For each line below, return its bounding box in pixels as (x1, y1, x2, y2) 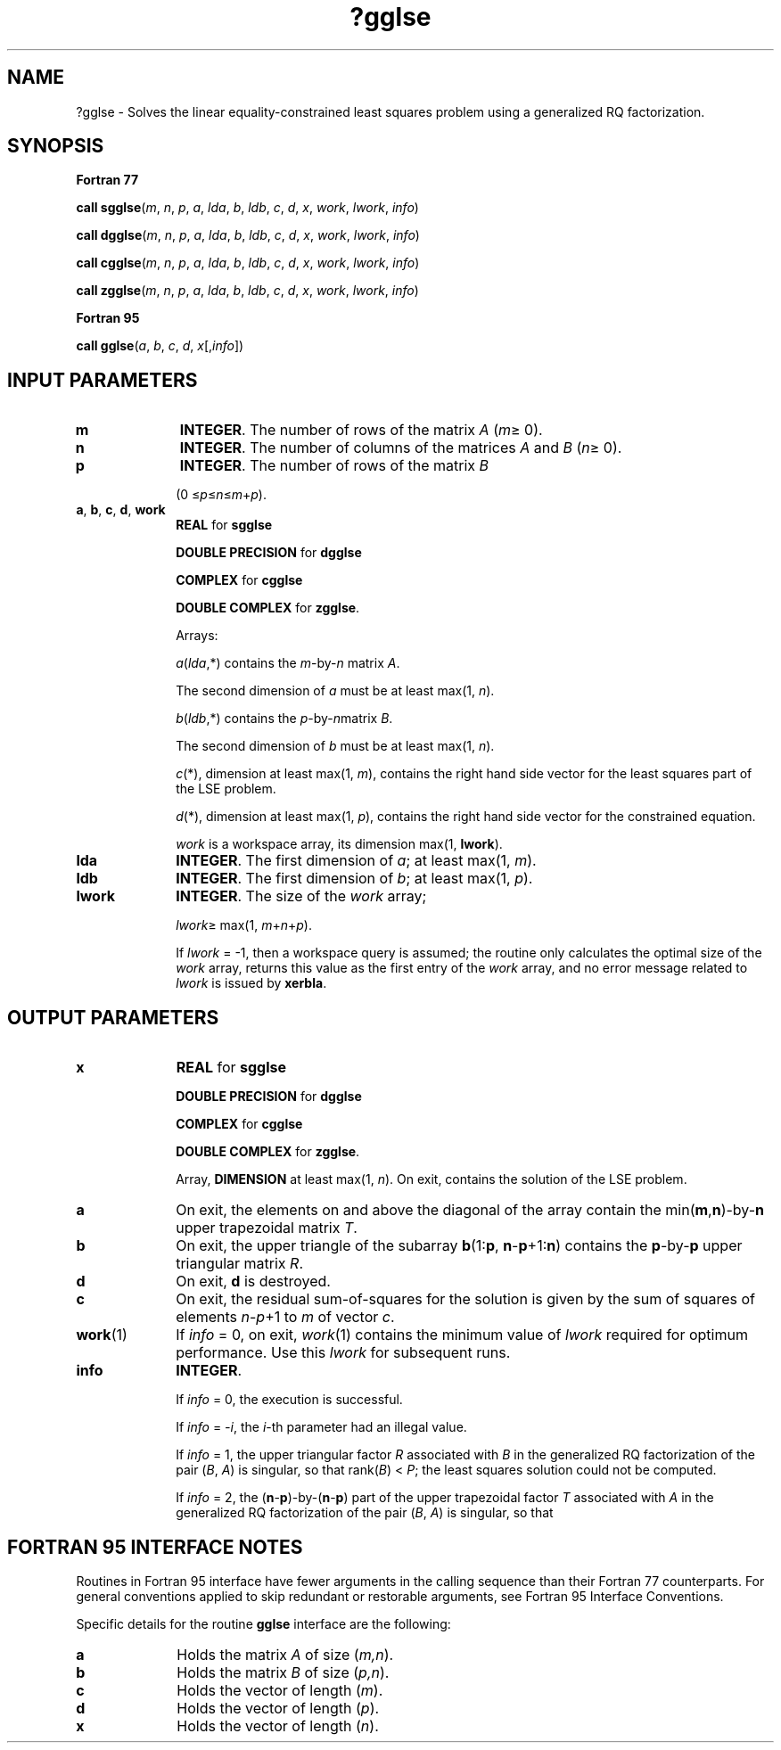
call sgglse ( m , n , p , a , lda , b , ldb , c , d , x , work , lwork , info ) (76, 200, 419, 216)
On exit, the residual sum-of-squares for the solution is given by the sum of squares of (176, 1290, 756, 1309)
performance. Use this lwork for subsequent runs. (176, 1343, 511, 1362)
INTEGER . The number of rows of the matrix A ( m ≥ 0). (179, 421, 543, 440)
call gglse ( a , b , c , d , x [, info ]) (76, 338, 244, 354)
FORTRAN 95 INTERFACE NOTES (7, 1535, 303, 1558)
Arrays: (176, 628, 218, 644)
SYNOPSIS (7, 135, 104, 158)
